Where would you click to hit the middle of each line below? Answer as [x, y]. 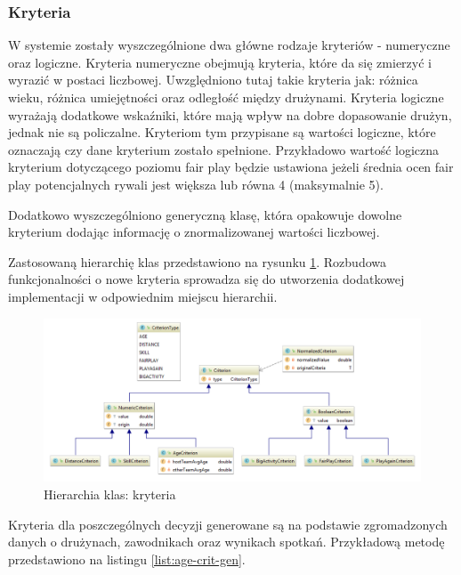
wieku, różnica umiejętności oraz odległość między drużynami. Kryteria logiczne [226, 97]
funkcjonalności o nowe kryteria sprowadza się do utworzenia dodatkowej [206, 279]
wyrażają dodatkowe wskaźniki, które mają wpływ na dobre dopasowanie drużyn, [230, 114]
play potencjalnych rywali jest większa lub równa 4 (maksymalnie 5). [196, 184]
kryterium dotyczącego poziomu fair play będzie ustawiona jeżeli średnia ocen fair [231, 167]
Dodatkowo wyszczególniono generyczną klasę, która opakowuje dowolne [205, 214]
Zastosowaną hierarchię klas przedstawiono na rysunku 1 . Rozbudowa [198, 261]
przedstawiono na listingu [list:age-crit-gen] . [127, 559]
